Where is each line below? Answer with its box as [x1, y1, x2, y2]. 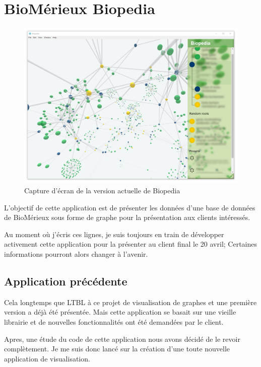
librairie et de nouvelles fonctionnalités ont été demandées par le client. [4, 316, 224, 327]
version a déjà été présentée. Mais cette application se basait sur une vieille [4, 307, 236, 317]
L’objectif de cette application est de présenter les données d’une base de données [4, 202, 255, 212]
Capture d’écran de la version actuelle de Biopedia [24, 185, 180, 196]
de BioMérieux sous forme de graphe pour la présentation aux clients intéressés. [4, 212, 250, 223]
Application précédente [4, 273, 127, 288]
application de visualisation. [4, 353, 90, 363]
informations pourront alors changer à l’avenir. [4, 248, 148, 259]
